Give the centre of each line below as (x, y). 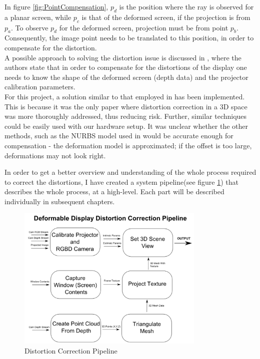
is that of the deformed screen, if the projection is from (166, 17)
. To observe (30, 27)
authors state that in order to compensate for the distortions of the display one (126, 67)
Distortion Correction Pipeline (71, 350)
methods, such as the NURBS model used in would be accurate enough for (119, 136)
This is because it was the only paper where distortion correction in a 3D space (126, 106)
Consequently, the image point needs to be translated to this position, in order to (129, 38)
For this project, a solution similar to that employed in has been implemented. (125, 96)
